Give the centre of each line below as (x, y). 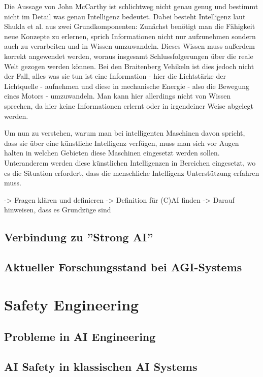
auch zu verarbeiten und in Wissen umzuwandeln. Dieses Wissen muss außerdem (130, 46)
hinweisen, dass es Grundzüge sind (58, 210)
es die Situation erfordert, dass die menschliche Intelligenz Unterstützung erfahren (132, 172)
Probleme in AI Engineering (80, 337)
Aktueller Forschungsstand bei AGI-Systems (123, 267)
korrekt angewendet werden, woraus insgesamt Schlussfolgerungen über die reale (129, 56)
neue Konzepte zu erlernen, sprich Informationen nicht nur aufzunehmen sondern (130, 36)
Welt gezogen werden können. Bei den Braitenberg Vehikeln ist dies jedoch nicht (129, 66)
